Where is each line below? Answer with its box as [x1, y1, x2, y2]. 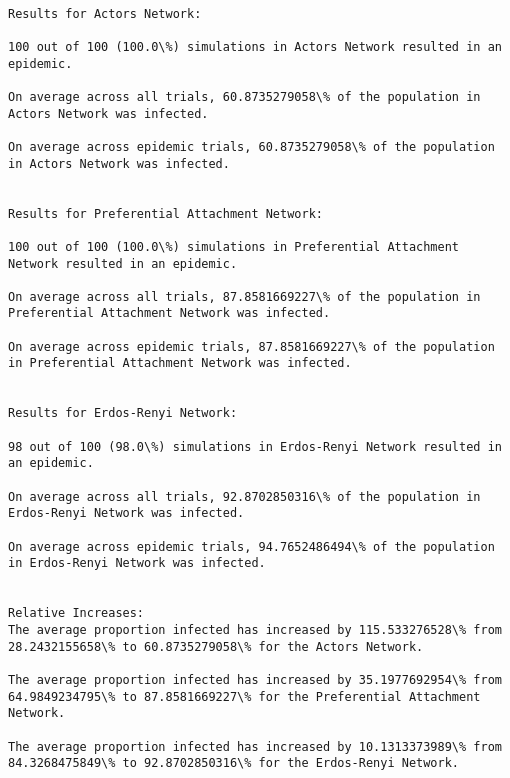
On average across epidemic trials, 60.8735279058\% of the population [8, 139, 495, 154]
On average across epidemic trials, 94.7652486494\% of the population [8, 539, 495, 554]
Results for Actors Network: [8, 6, 202, 21]
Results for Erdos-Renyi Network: [8, 406, 238, 421]
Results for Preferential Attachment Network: [8, 206, 323, 221]
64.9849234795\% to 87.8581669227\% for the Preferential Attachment [8, 689, 481, 704]
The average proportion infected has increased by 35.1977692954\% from [8, 672, 502, 687]
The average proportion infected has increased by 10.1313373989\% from [8, 739, 502, 754]
